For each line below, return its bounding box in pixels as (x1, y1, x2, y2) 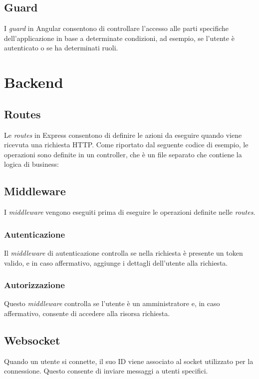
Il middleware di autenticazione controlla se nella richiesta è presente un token (4, 247, 243, 258)
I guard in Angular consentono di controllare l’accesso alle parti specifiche (4, 23, 229, 33)
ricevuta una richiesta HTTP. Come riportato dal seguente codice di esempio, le (4, 139, 249, 150)
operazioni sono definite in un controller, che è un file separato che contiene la (4, 149, 242, 159)
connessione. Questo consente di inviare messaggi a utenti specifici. (4, 366, 208, 376)
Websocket (4, 332, 60, 348)
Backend (4, 72, 63, 92)
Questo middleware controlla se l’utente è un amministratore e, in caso (4, 298, 220, 309)
